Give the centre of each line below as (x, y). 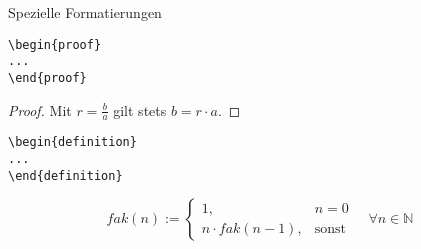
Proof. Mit (40, 109)
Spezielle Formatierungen (85, 12)
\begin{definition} (72, 142)
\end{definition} (65, 175)
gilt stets (140, 109)
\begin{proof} (55, 44)
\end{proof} (47, 77)
